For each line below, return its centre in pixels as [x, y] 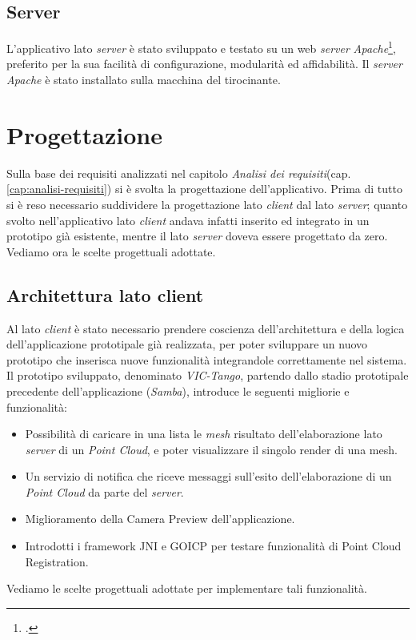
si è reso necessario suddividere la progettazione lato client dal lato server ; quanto [207, 204]
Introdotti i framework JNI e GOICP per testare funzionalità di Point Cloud [213, 546]
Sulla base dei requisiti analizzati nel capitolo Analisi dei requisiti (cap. [179, 173]
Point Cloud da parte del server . [104, 491]
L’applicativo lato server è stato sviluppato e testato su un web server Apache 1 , [201, 47]
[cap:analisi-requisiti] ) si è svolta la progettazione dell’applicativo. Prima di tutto [204, 189]
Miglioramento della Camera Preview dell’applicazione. [160, 519]
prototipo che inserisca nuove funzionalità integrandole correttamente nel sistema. [207, 359]
